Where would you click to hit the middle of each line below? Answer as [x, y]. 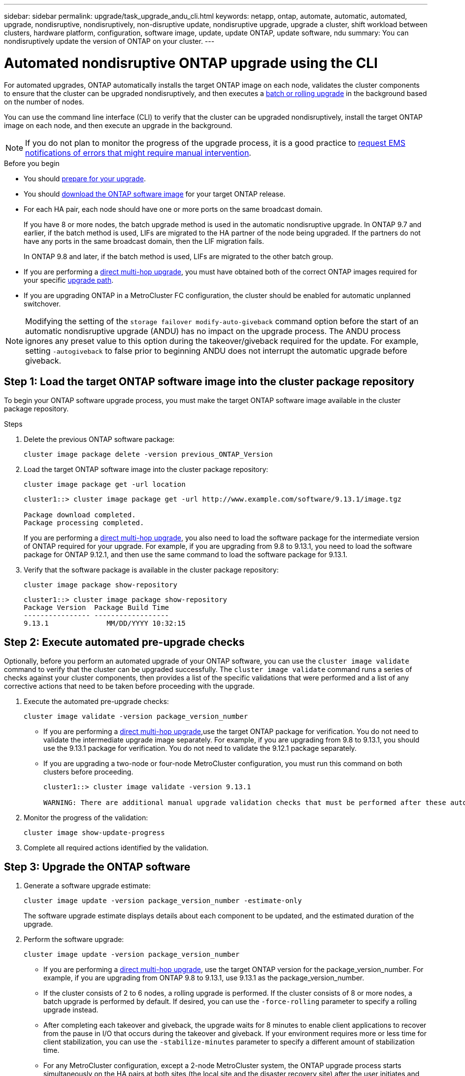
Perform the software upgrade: [74, 940]
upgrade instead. [71, 1010]
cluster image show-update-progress [94, 833]
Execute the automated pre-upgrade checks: [96, 702]
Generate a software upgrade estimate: [87, 886]
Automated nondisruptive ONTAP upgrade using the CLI [191, 63]
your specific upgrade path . [69, 280]
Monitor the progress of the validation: [86, 818]
